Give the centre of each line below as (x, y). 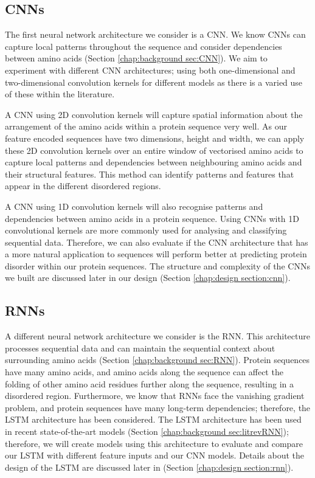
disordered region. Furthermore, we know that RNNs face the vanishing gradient (155, 396)
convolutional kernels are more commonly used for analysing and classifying (146, 230)
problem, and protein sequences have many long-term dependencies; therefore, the (158, 407)
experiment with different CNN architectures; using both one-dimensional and (150, 70)
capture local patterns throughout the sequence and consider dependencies (144, 46)
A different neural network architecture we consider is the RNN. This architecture (157, 336)
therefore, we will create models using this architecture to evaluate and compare (154, 443)
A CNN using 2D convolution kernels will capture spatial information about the (154, 114)
